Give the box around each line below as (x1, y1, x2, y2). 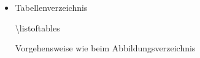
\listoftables (15, 21, 60, 34)
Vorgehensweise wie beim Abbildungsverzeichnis (15, 42, 196, 54)
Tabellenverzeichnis (15, 1, 88, 13)
